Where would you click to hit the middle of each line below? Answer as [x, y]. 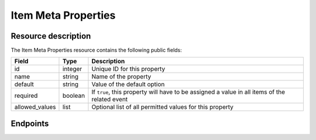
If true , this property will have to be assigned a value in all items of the [188, 92]
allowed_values [35, 107]
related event [110, 100]
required [26, 95]
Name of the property [121, 77]
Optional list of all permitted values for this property [163, 107]
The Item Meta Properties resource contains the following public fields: [97, 50]
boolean [73, 95]
